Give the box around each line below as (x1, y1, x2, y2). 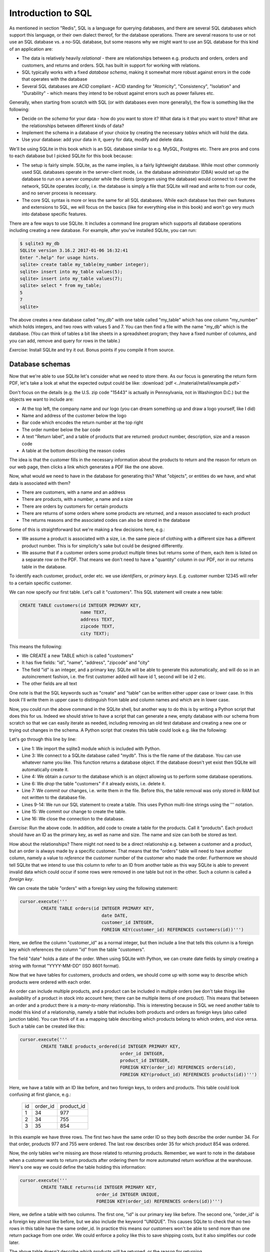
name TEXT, (80, 609, 107, 615)
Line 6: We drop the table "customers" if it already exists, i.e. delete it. (21, 780, 166, 786)
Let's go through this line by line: (9, 736, 77, 742)
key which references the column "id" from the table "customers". (9, 947, 145, 953)
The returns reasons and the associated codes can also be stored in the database (21, 517, 190, 523)
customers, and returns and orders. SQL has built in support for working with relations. (21, 62, 200, 68)
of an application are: (9, 46, 53, 52)
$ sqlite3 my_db (19, 241, 60, 246)
